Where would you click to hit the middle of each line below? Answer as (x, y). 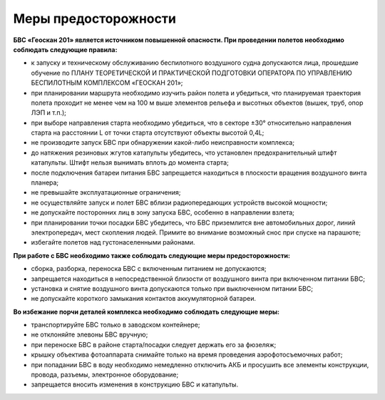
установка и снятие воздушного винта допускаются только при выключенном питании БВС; (172, 288)
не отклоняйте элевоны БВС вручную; (89, 334)
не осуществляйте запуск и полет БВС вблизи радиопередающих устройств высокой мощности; (179, 202)
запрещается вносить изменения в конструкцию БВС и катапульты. (135, 384)
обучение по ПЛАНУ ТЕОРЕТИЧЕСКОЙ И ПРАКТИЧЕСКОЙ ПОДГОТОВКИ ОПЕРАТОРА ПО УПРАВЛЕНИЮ (192, 73)
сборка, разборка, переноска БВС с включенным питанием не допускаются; (149, 269)
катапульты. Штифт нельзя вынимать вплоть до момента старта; (130, 163)
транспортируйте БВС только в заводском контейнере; (115, 325)
